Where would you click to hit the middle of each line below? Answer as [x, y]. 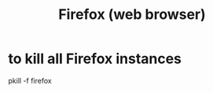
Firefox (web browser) [132, 15]
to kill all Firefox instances [95, 59]
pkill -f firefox [30, 80]
